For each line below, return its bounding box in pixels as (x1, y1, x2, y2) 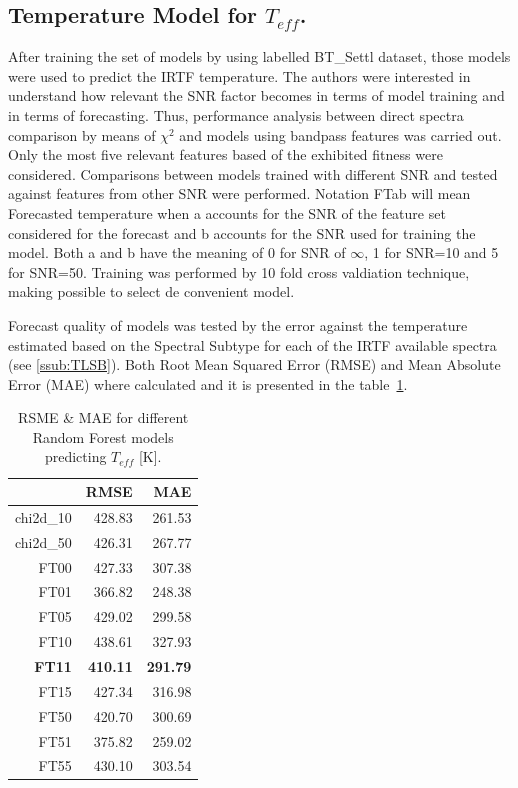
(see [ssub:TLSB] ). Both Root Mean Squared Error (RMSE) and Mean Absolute (8, 354, 501, 375)
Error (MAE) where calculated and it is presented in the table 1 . (8, 373, 408, 394)
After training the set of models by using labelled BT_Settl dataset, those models (8, 46, 511, 67)
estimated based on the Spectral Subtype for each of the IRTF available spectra (8, 334, 497, 355)
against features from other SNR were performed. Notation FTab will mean (8, 183, 471, 204)
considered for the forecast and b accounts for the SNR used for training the (8, 222, 476, 243)
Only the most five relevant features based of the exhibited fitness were (8, 144, 443, 165)
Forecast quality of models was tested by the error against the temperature (8, 314, 468, 335)
